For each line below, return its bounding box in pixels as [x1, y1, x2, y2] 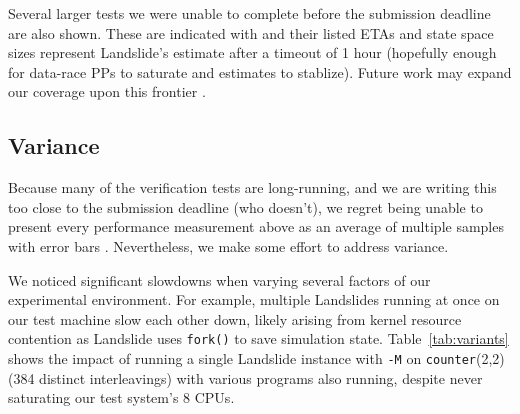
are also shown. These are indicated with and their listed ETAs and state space [8, 22, 494, 43]
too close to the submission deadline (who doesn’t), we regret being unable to [8, 196, 483, 217]
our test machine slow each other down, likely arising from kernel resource [8, 308, 462, 329]
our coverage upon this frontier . [8, 81, 206, 102]
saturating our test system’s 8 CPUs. [8, 387, 235, 408]
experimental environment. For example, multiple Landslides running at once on [8, 289, 500, 310]
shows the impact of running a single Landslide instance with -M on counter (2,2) [8, 347, 505, 368]
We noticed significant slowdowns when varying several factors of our [8, 269, 431, 290]
